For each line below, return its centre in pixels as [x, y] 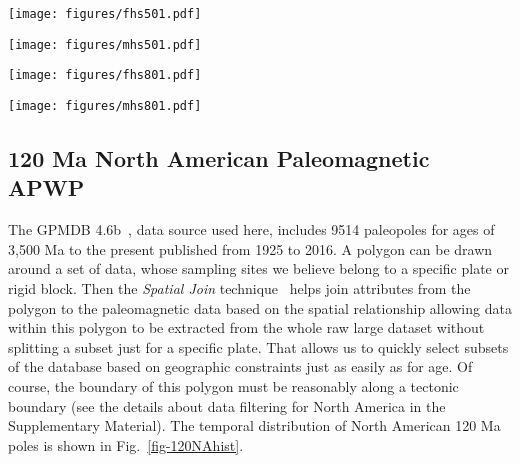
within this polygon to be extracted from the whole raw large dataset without [246, 327]
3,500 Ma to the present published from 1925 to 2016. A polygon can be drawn [250, 248]
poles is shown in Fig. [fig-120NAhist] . [126, 444]
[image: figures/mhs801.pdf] [105, 105]
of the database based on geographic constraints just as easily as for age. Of [240, 366]
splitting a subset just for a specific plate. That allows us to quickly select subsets [258, 346]
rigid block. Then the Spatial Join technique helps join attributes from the [239, 288]
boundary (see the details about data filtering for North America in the [227, 405]
